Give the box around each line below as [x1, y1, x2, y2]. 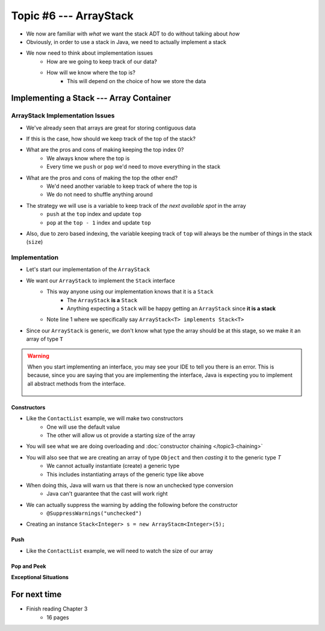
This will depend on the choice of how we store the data [67, 77, 206, 84]
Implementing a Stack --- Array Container [11, 93, 172, 104]
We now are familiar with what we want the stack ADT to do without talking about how [26, 30, 240, 37]
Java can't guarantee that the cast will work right [46, 490, 168, 497]
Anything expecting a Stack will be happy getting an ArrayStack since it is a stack [67, 305, 276, 312]
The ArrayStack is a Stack [67, 296, 138, 303]
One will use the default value [46, 423, 120, 431]
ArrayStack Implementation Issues [11, 111, 115, 120]
